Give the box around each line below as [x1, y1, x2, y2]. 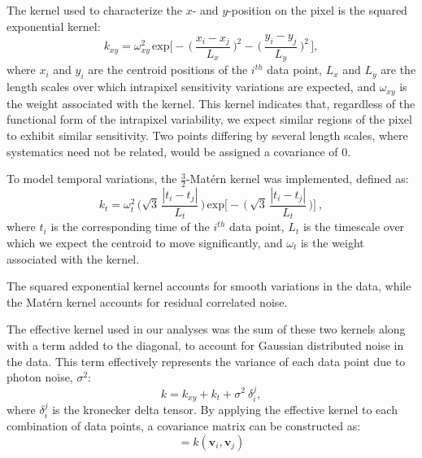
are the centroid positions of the [88, 61, 248, 78]
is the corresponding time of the [50, 218, 210, 235]
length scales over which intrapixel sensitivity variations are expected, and [7, 78, 376, 95]
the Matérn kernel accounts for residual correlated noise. [7, 293, 288, 310]
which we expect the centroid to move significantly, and [7, 234, 283, 251]
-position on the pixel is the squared [228, 2, 407, 18]
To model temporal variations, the [7, 170, 177, 187]
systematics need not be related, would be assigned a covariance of [7, 142, 338, 159]
